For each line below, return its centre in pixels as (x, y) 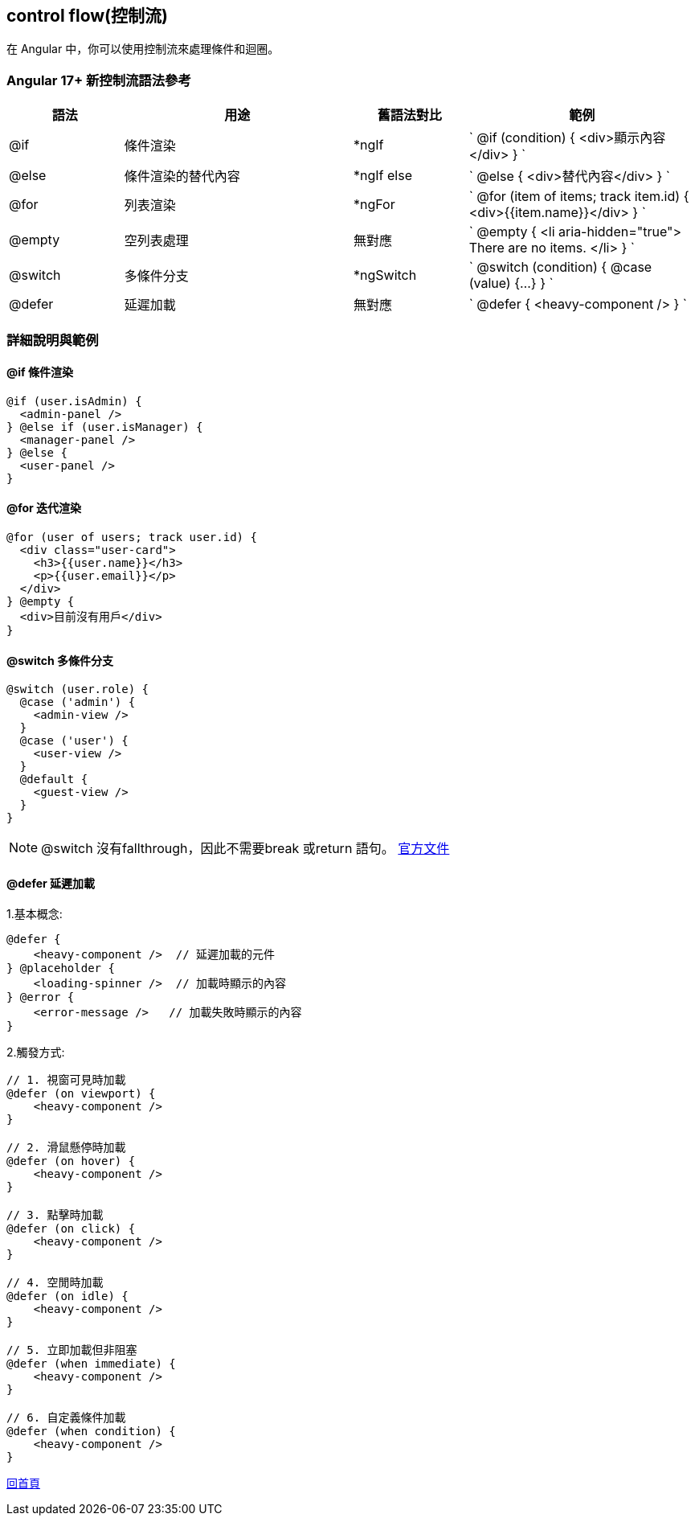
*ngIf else (382, 176)
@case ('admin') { (78, 702)
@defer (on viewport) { (81, 1094)
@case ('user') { (74, 741)
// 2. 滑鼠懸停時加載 (66, 1148)
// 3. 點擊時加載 (55, 1215)
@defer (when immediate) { (91, 1364)
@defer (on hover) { (71, 1161)
